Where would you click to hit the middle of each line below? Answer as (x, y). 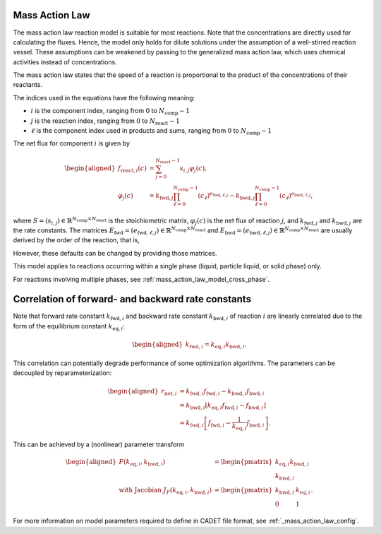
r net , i (169, 392)
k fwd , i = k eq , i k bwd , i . (216, 345)
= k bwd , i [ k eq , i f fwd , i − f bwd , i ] (223, 406)
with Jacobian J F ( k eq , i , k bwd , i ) (165, 491)
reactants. (28, 85)
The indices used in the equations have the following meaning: (104, 97)
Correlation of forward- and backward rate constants (132, 299)
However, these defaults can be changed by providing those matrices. (115, 253)
